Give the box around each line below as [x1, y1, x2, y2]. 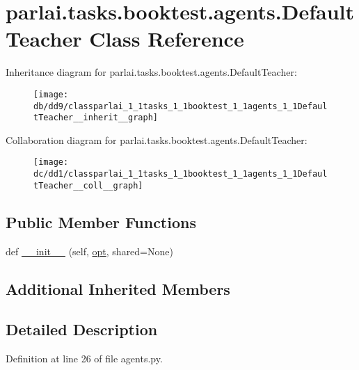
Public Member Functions [6, 211, 196, 232]
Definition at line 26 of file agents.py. [6, 351, 163, 366]
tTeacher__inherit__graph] [33, 113, 158, 123]
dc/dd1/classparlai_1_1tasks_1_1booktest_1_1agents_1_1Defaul [33, 169, 328, 179]
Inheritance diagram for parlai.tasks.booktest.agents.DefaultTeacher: [6, 65, 297, 79]
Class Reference [89, 24, 244, 53]
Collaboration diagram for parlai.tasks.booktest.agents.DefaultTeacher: [6, 132, 308, 147]
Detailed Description [6, 319, 158, 340]
